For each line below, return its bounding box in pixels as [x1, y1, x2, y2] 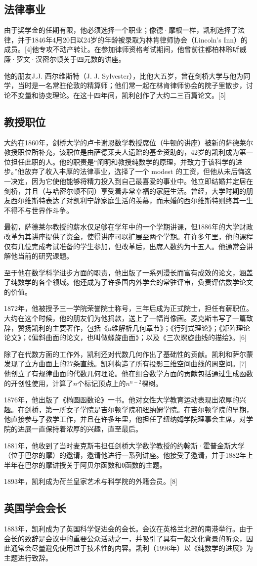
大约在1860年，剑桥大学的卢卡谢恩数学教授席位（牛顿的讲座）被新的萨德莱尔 [4, 137, 253, 147]
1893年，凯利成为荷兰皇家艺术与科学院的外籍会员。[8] [4, 476, 177, 486]
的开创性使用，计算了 [4, 378, 73, 388]
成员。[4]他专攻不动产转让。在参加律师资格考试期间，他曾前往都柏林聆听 [4, 44, 240, 54]
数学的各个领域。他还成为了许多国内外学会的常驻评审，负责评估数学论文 [17, 277, 253, 287]
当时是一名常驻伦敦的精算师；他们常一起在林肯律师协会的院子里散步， [17, 80, 246, 90]
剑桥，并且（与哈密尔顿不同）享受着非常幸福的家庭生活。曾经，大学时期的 [4, 185, 246, 196]
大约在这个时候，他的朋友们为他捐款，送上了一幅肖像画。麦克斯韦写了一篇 [4, 313, 246, 323]
